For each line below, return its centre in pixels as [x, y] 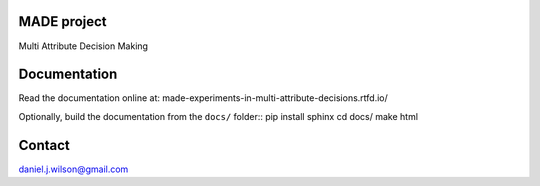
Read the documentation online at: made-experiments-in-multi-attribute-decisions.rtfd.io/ [203, 98]
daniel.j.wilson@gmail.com [73, 169]
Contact [44, 145]
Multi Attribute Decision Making [83, 46]
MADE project [62, 21]
